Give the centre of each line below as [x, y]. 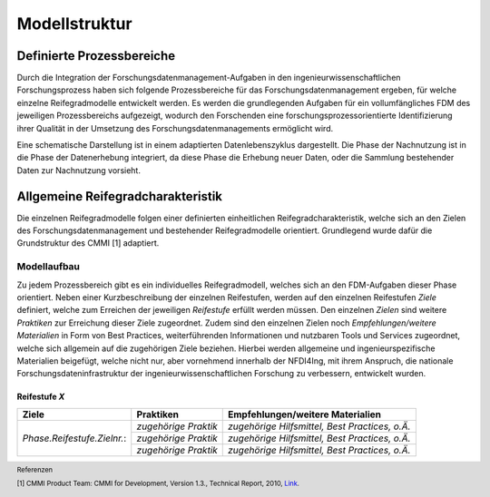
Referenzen [35, 470]
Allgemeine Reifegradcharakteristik [119, 196]
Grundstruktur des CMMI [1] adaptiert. [88, 243]
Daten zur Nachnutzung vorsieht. [78, 170]
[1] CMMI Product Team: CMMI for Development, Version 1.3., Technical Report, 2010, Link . [158, 484]
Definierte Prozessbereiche [96, 56]
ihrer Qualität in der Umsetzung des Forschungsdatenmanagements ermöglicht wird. [175, 128]
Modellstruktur [74, 24]
